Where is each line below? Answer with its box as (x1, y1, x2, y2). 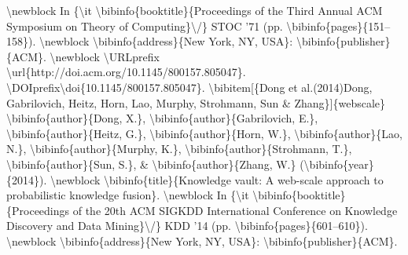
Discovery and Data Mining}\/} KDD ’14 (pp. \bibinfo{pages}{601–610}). (6, 217, 368, 234)
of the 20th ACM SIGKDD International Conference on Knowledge (72, 202, 398, 218)
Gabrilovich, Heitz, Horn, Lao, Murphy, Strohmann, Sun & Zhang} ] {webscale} (6, 94, 386, 111)
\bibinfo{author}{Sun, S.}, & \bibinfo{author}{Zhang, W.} (6, 155, 296, 172)
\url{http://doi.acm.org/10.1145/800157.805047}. (6, 64, 246, 80)
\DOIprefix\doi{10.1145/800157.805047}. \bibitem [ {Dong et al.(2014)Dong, (6, 78, 373, 95)
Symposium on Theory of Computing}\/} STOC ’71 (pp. (6, 17, 283, 34)
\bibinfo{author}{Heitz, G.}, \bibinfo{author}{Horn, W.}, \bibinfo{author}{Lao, (6, 125, 402, 141)
